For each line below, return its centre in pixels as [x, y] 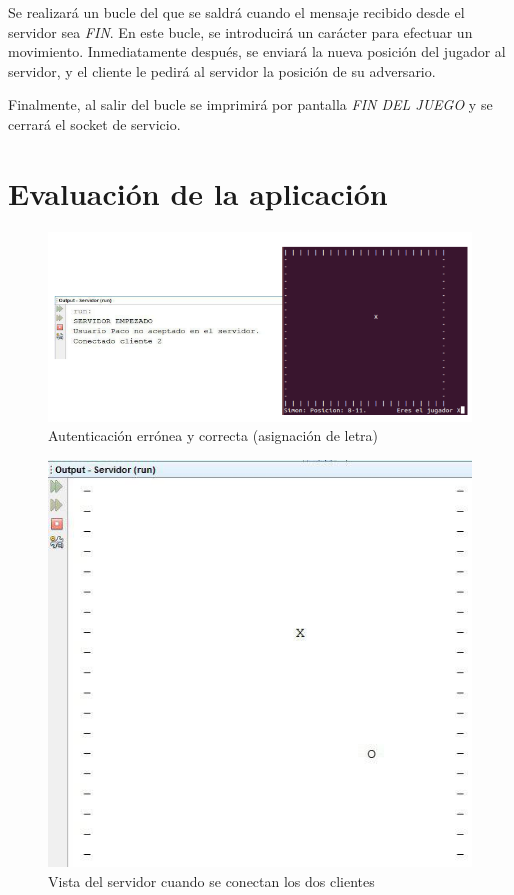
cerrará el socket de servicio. [94, 123]
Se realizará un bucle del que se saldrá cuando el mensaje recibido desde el [236, 12]
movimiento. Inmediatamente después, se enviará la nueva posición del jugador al [257, 51]
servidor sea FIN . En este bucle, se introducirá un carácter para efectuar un [240, 31]
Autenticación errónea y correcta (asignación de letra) [213, 435]
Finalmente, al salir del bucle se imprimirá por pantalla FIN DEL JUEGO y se [250, 104]
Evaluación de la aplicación [198, 192]
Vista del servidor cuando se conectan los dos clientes [211, 880]
